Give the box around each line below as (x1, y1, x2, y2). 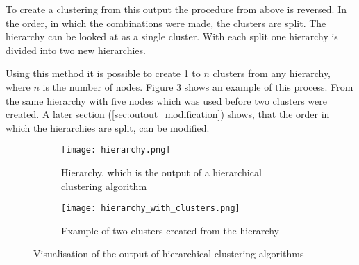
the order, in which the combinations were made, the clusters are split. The (6, 15, 326, 30)
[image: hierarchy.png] (61, 145, 171, 155)
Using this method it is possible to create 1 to (6, 66, 201, 80)
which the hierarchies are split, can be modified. (6, 120, 210, 135)
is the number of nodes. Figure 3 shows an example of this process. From (42, 79, 353, 94)
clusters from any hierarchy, (212, 66, 331, 80)
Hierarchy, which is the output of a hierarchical (61, 165, 262, 179)
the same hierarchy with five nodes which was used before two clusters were (6, 93, 327, 108)
